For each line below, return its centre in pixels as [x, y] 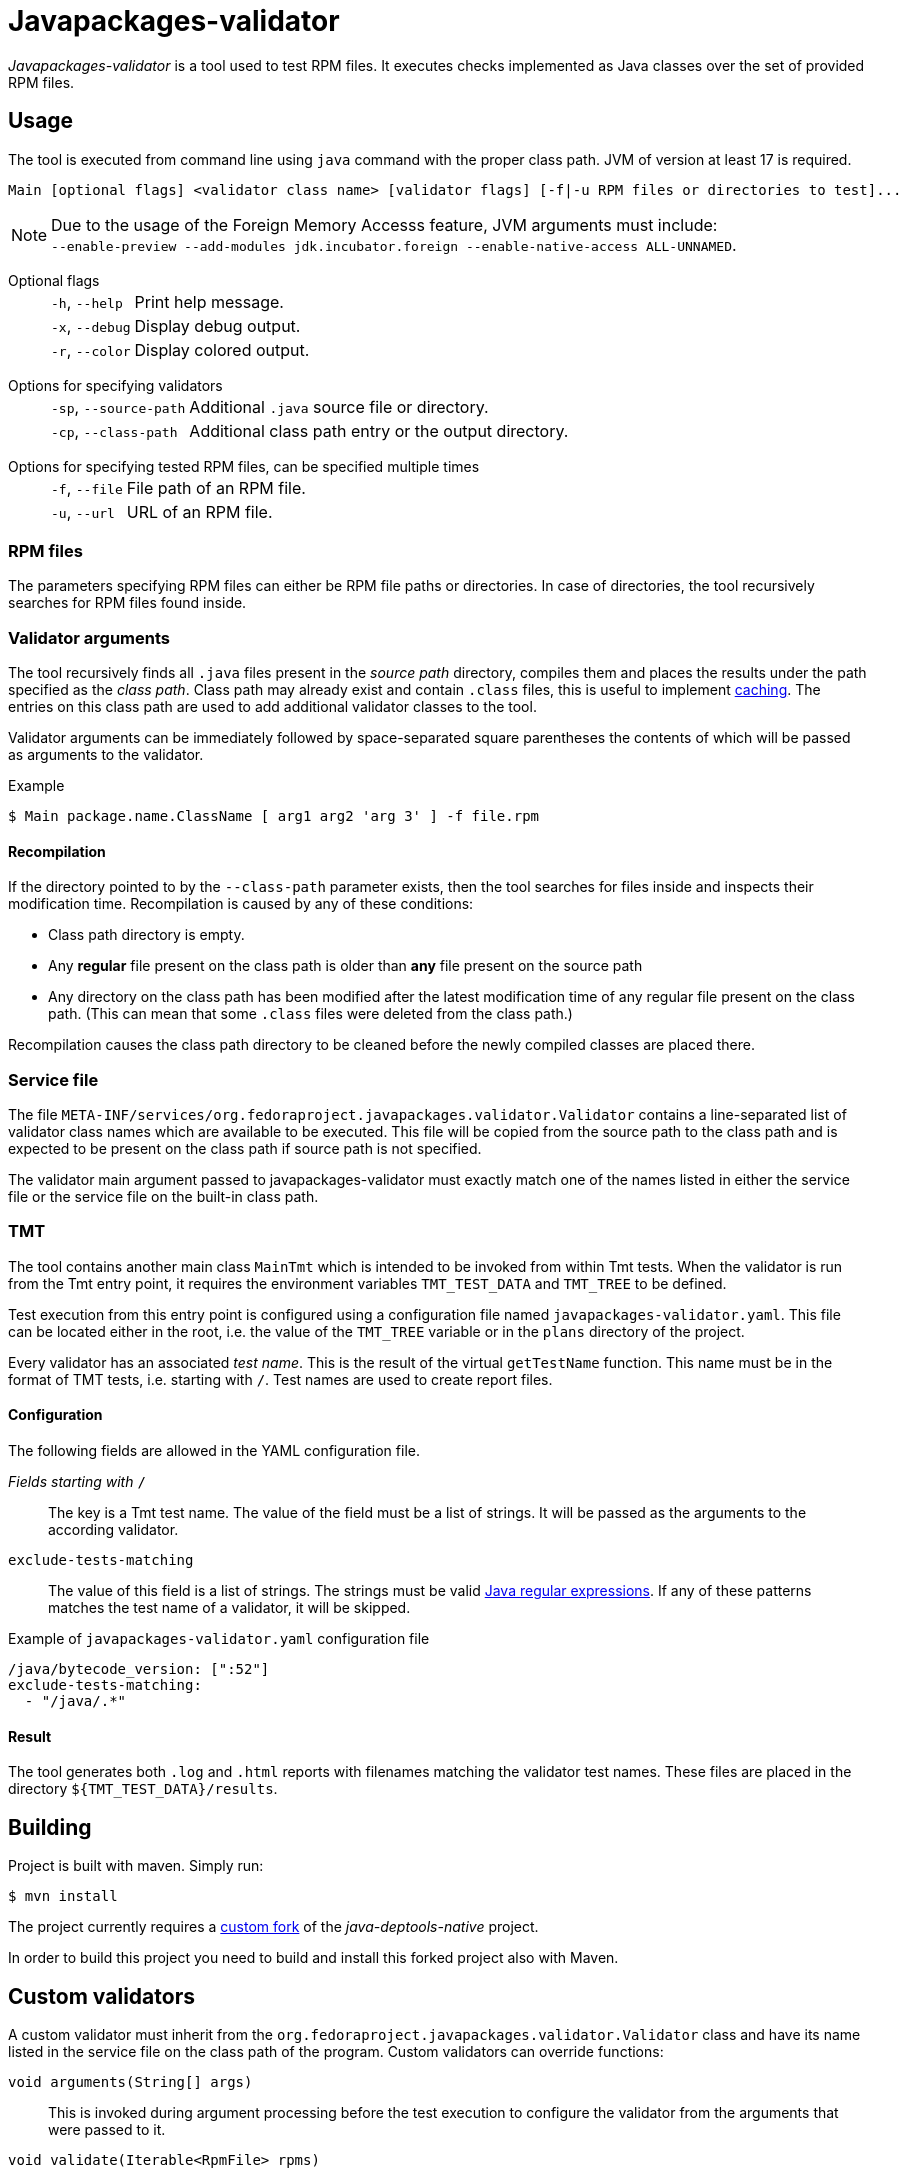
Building [50, 1827]
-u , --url [83, 511]
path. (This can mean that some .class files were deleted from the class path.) [310, 1014]
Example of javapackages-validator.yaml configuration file [219, 1639]
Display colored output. [222, 349]
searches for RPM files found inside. [127, 603]
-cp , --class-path [114, 430]
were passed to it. [107, 2129]
